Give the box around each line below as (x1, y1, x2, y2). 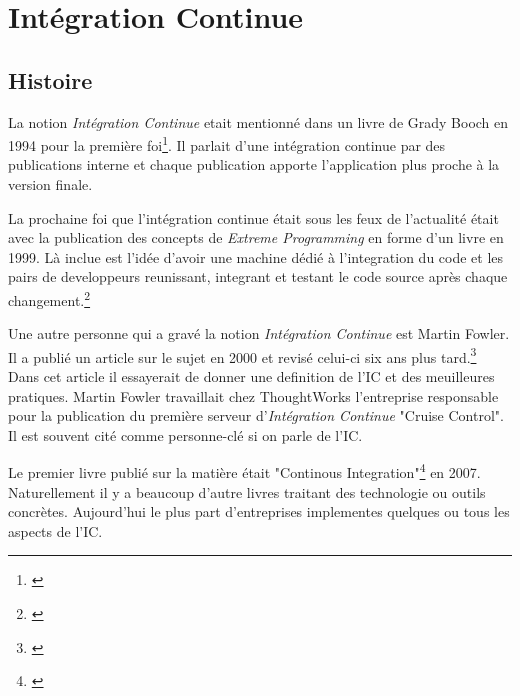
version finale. (8, 174, 93, 195)
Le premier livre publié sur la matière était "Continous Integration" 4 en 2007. (8, 459, 481, 483)
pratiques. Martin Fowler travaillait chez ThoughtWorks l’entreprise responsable (8, 385, 499, 406)
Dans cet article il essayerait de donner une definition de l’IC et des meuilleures (8, 366, 495, 387)
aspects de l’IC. (8, 520, 103, 541)
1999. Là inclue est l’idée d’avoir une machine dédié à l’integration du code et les (8, 246, 504, 267)
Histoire (8, 64, 93, 95)
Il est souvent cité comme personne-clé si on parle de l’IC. (8, 424, 363, 445)
